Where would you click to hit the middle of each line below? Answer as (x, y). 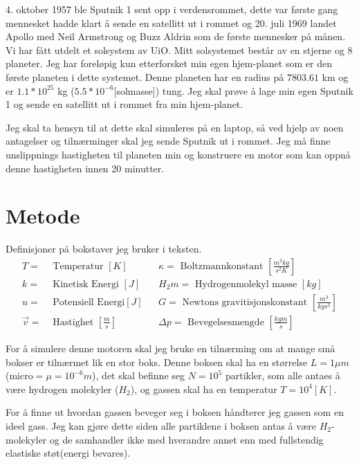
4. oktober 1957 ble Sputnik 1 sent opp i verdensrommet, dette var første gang (172, 9)
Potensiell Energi (89, 302)
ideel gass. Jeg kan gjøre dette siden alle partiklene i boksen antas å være (161, 425)
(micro (19, 375)
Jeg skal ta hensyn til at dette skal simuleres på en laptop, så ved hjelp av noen (175, 127)
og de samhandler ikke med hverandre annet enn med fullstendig (186, 439)
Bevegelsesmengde (226, 322)
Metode (43, 216)
